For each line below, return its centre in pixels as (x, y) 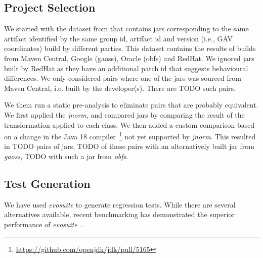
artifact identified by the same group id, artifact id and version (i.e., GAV (118, 38)
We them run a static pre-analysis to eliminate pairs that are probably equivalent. (131, 105)
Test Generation (47, 183)
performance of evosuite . (43, 224)
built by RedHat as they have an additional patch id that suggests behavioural (126, 68)
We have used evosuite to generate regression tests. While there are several (120, 204)
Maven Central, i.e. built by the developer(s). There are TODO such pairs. (120, 88)
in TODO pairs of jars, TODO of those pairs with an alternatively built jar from (129, 146)
